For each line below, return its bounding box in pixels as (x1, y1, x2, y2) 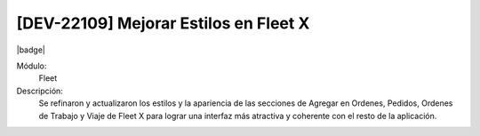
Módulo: (16, 60, 47, 71)
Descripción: (16, 85, 64, 96)
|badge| (16, 44, 46, 55)
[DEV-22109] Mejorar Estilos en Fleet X (16, 13, 310, 33)
